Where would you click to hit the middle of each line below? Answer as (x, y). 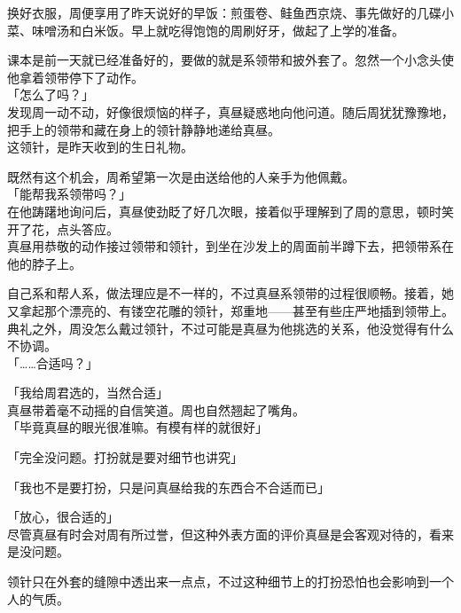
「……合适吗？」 (53, 362)
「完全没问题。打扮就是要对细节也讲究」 (125, 457)
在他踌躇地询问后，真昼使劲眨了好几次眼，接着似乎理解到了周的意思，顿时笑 (230, 211)
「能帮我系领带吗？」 (69, 194)
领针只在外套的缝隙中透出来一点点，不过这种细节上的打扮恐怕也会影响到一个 (230, 582)
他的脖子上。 (44, 263)
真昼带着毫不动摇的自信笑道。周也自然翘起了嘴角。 (156, 409)
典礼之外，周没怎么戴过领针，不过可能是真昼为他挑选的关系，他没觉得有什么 (230, 328)
